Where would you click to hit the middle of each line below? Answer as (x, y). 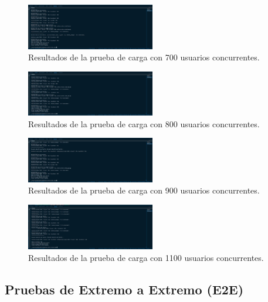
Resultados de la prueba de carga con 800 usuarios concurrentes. (144, 123)
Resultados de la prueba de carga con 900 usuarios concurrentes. (144, 190)
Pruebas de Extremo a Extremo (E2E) (124, 289)
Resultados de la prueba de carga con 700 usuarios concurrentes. (144, 57)
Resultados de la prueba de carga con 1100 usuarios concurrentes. (146, 257)
